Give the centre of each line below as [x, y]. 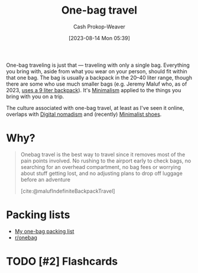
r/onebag [26, 238]
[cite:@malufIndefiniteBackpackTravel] [68, 191]
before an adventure [46, 179]
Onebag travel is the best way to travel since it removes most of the [103, 154]
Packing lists [38, 215]
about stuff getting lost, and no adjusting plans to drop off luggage [102, 173]
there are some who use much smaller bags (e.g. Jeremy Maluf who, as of [97, 84]
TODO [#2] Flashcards [62, 261]
